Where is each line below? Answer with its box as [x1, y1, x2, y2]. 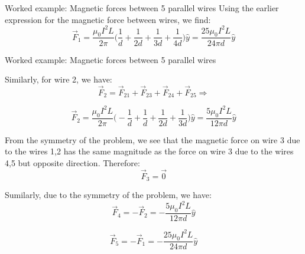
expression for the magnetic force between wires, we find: [5, 13, 211, 25]
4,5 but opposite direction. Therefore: [5, 156, 140, 169]
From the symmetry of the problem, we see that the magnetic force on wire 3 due [5, 133, 300, 146]
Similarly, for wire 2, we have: [5, 73, 112, 85]
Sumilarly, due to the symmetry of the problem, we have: [5, 189, 212, 201]
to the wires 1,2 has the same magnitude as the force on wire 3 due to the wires [5, 145, 294, 157]
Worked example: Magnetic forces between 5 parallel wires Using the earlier [5, 2, 279, 14]
